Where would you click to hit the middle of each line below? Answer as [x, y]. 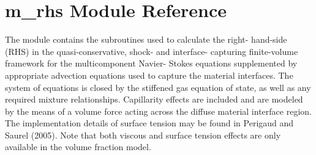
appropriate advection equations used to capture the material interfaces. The [149, 75]
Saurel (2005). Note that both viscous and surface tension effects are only [143, 135]
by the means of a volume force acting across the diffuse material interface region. [158, 111]
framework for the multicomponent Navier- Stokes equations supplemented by [151, 63]
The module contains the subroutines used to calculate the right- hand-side [146, 39]
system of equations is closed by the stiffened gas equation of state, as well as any [158, 87]
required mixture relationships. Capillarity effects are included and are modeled [154, 99]
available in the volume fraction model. [78, 147]
